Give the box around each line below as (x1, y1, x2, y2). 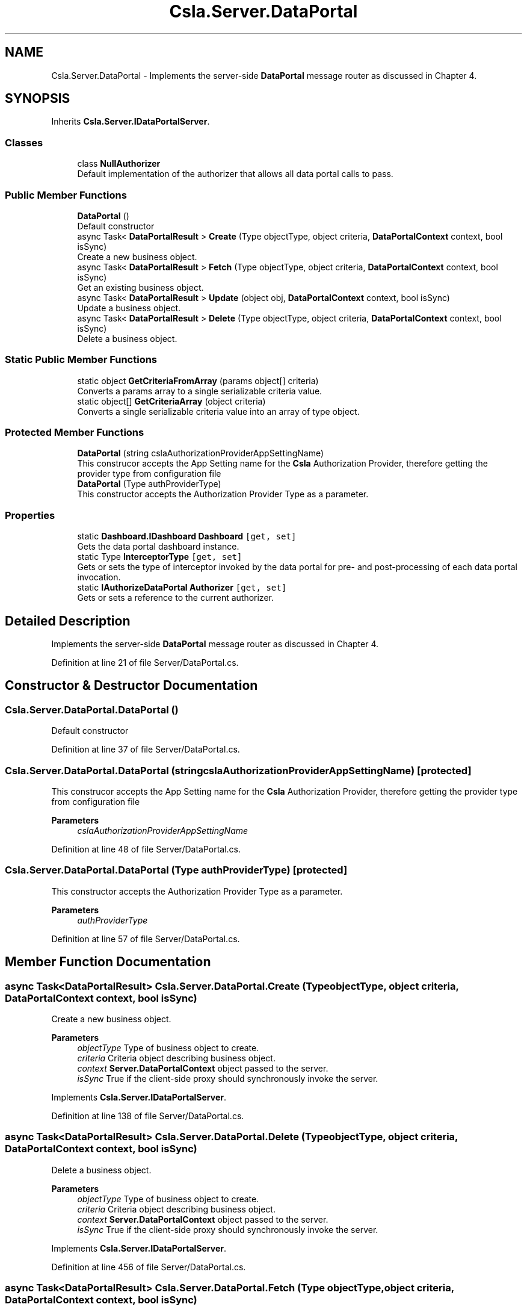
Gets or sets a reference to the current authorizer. (77, 592, 274, 603)
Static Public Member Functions (5, 353, 158, 366)
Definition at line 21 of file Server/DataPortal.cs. (51, 657, 239, 668)
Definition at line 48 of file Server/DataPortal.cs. (51, 844, 241, 854)
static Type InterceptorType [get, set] (77, 551, 242, 562)
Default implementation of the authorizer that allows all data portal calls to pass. (77, 169, 393, 179)
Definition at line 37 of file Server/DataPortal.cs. (51, 744, 240, 755)
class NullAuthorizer (77, 158, 161, 169)
